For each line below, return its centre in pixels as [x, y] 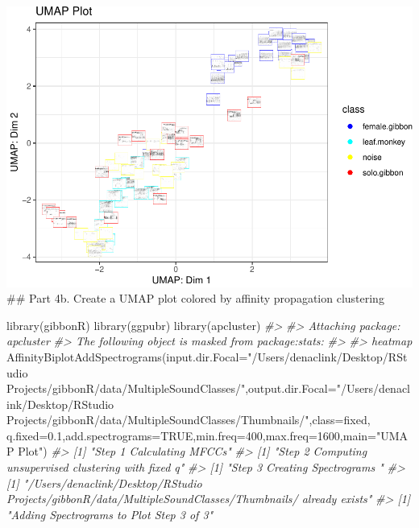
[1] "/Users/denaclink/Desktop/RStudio [104, 483]
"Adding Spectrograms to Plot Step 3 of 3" [110, 514]
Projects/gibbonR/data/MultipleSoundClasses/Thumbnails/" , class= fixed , [189, 420]
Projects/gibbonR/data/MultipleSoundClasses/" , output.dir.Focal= [172, 388]
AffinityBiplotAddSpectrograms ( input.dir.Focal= [127, 356]
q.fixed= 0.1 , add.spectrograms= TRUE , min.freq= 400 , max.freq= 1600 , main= [191, 435]
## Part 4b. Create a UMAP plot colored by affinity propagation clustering [195, 298]
